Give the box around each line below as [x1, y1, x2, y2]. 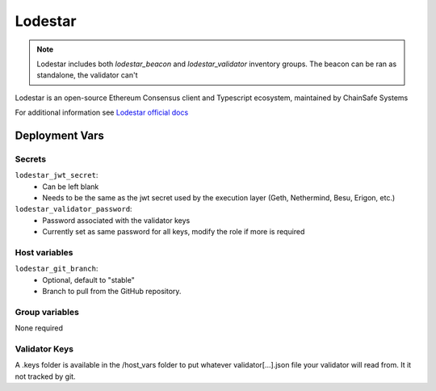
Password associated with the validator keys [42, 215, 191, 225]
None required [15, 323, 64, 333]
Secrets [15, 153, 47, 165]
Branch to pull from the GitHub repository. [42, 287, 182, 296]
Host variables [15, 246, 73, 258]
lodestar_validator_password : [15, 204, 132, 214]
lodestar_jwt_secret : [15, 170, 99, 180]
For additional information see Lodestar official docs [15, 107, 189, 117]
